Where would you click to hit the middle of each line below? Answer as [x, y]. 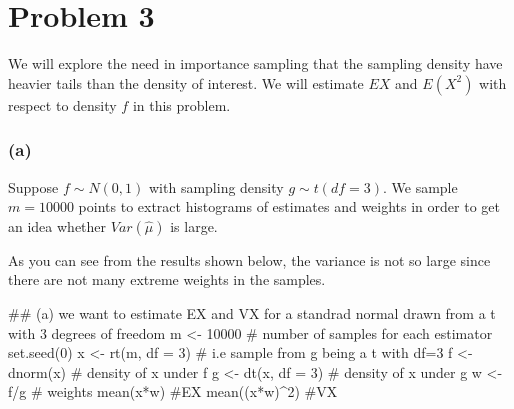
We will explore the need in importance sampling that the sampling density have [255, 63]
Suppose [33, 186]
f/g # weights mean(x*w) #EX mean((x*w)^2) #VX [173, 391]
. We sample [420, 186]
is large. [194, 225]
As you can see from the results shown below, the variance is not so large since [249, 259]
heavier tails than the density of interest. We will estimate [186, 82]
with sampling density [216, 186]
